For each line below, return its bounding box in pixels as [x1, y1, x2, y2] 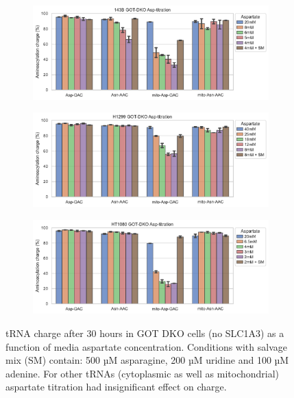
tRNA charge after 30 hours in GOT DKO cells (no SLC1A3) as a [5, 325, 284, 340]
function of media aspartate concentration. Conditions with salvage [5, 339, 287, 353]
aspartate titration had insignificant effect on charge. [5, 380, 227, 394]
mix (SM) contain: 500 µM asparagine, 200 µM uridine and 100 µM [5, 353, 289, 367]
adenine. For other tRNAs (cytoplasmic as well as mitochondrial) [5, 366, 280, 380]
